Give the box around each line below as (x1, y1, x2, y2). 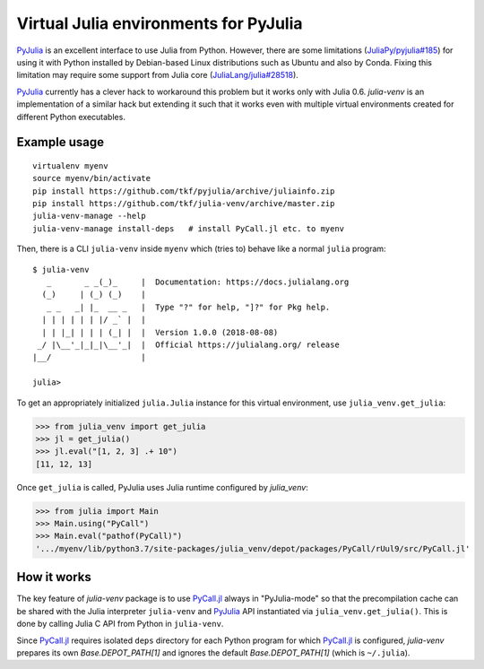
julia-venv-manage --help (32, 211, 147, 222)
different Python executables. (16, 111, 125, 122)
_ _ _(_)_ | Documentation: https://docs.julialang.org (46, 277, 350, 287)
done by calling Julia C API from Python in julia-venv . (16, 619, 224, 630)
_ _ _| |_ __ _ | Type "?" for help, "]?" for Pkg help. (46, 301, 331, 312)
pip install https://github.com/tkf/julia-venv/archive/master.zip (32, 198, 335, 209)
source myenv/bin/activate (32, 173, 151, 184)
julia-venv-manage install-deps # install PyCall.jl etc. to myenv (32, 223, 345, 233)
